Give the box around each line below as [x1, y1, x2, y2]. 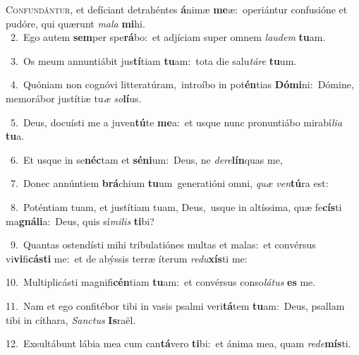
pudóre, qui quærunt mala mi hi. [6, 16, 145, 30]
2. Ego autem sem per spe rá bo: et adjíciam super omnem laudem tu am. [10, 30, 326, 44]
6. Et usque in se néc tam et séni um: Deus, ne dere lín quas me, [10, 152, 283, 167]
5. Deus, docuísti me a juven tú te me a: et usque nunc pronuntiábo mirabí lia [10, 114, 343, 129]
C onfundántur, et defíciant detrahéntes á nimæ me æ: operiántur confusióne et [6, 2, 348, 16]
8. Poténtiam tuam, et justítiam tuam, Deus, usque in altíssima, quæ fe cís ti [10, 199, 342, 214]
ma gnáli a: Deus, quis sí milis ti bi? [6, 213, 154, 228]
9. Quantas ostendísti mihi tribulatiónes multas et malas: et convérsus [10, 237, 316, 252]
